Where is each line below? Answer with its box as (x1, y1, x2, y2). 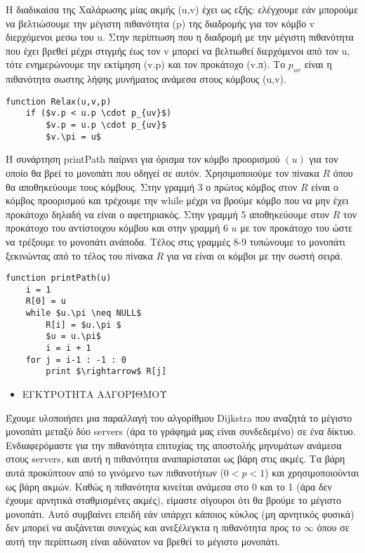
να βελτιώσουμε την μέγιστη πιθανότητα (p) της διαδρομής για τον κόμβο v (6, 15, 315, 30)
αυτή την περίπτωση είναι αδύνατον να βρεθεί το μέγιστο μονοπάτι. (6, 533, 281, 548)
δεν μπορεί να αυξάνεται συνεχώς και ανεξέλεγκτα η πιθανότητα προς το (6, 520, 301, 535)
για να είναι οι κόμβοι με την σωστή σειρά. (166, 248, 343, 262)
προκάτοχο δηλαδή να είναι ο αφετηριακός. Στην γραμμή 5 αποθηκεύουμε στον (6, 206, 330, 221)
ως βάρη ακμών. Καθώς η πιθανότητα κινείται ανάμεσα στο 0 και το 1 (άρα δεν (6, 479, 332, 493)
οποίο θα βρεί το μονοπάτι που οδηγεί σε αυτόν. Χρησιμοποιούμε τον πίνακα (6, 165, 319, 180)
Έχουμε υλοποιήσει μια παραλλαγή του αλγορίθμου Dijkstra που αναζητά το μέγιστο (6, 410, 352, 425)
